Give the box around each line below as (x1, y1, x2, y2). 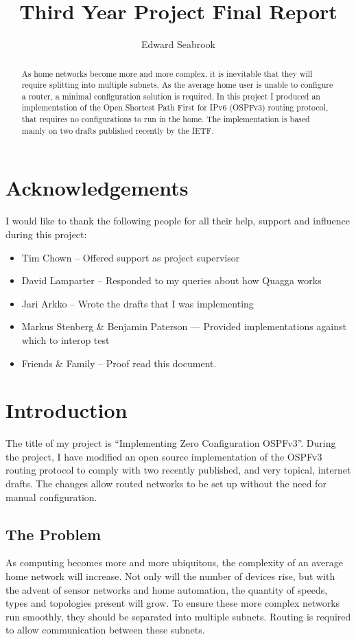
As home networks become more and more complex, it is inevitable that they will (21, 67, 313, 79)
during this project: (5, 226, 87, 241)
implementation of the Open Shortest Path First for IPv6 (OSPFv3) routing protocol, (21, 102, 329, 113)
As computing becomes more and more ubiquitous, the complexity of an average (5, 555, 343, 570)
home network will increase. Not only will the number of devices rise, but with (5, 569, 335, 583)
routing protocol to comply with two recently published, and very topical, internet (5, 463, 351, 477)
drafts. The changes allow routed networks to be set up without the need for (5, 476, 327, 491)
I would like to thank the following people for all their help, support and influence (5, 213, 350, 228)
